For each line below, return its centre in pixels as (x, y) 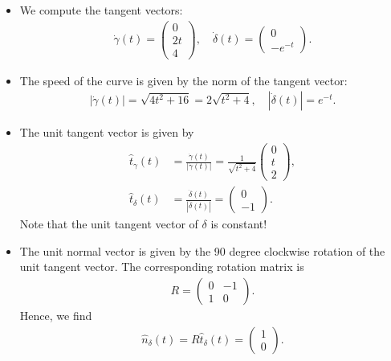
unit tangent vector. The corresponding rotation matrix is (162, 267)
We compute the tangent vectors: (101, 10)
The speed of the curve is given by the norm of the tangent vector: (183, 80)
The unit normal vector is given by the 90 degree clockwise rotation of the (202, 250)
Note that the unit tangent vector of (109, 224)
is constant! (239, 224)
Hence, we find (56, 316)
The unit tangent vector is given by (107, 132)
